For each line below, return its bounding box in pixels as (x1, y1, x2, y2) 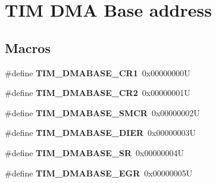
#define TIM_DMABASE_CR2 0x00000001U (5, 86, 190, 99)
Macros (5, 38, 51, 57)
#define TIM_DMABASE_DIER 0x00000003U (5, 126, 196, 139)
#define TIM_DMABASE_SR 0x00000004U (5, 146, 184, 159)
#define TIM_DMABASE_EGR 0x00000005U (5, 166, 193, 179)
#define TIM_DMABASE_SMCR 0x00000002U (5, 106, 200, 119)
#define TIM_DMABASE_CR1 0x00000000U (5, 66, 190, 79)
